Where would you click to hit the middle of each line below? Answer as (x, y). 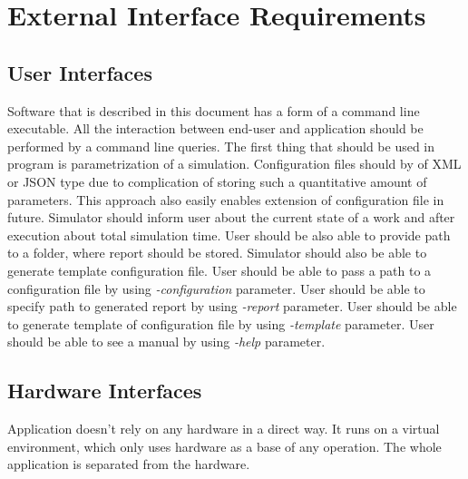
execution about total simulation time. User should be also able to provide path (229, 235)
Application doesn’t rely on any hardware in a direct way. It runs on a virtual (224, 429)
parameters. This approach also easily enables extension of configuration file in (226, 199)
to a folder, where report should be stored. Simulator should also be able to (217, 253)
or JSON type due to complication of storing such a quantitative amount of (217, 181)
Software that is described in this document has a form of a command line (214, 110)
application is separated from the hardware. (129, 464)
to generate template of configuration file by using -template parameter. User (221, 323)
